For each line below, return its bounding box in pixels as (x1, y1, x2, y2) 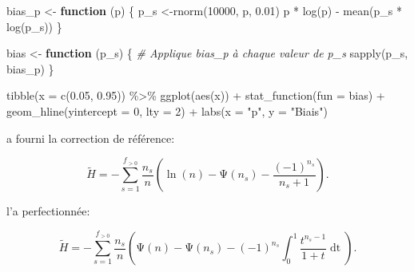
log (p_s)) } (6, 18, 62, 34)
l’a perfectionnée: (6, 203, 90, 219)
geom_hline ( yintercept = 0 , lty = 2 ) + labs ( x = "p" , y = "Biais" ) (6, 102, 328, 119)
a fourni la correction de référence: (6, 129, 175, 146)
